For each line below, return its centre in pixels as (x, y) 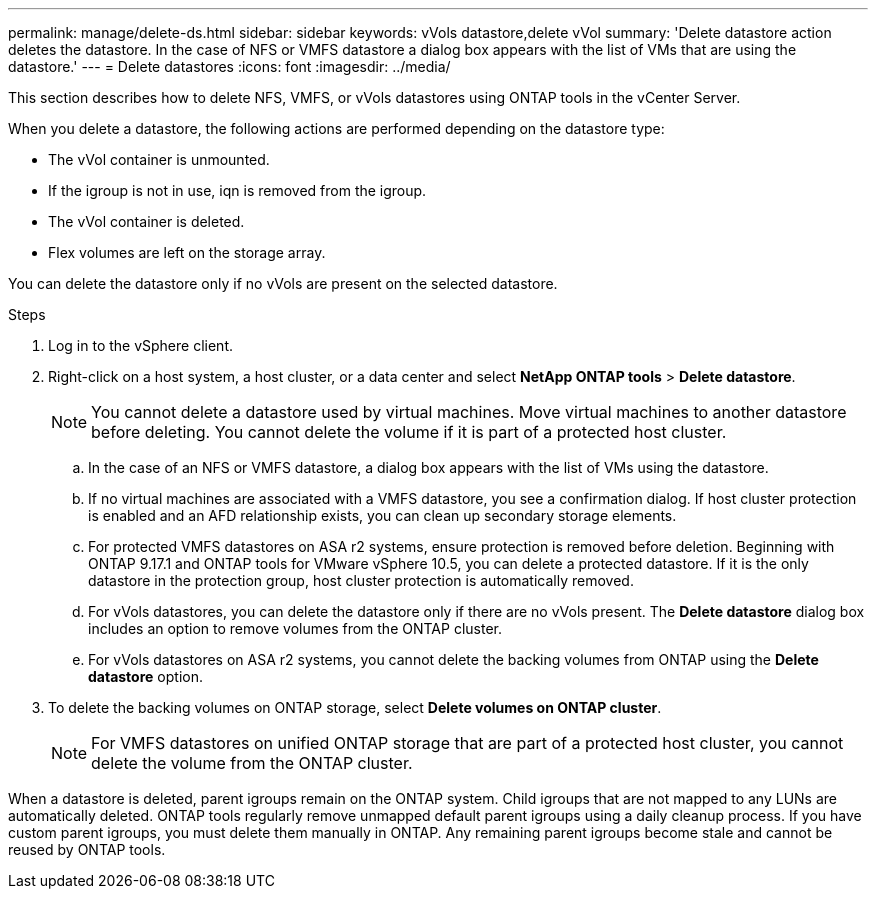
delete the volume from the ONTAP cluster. (252, 763)
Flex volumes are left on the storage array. (187, 252)
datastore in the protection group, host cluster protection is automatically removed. (361, 580)
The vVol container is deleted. (146, 221)
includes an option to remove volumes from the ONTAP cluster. (295, 628)
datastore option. (145, 676)
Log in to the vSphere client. (140, 345)
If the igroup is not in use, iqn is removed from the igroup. (237, 190)
